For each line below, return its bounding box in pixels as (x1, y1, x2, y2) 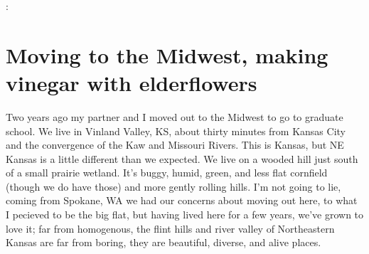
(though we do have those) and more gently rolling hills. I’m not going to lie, (6, 179, 341, 194)
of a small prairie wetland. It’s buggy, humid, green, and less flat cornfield (6, 165, 328, 180)
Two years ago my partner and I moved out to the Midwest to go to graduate (6, 109, 343, 124)
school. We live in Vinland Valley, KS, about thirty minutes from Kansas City (6, 123, 346, 138)
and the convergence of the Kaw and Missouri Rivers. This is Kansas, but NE (6, 137, 344, 152)
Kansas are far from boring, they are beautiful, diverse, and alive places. (6, 235, 321, 250)
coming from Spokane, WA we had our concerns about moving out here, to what (6, 193, 358, 208)
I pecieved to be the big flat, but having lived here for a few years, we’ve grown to (6, 207, 364, 222)
